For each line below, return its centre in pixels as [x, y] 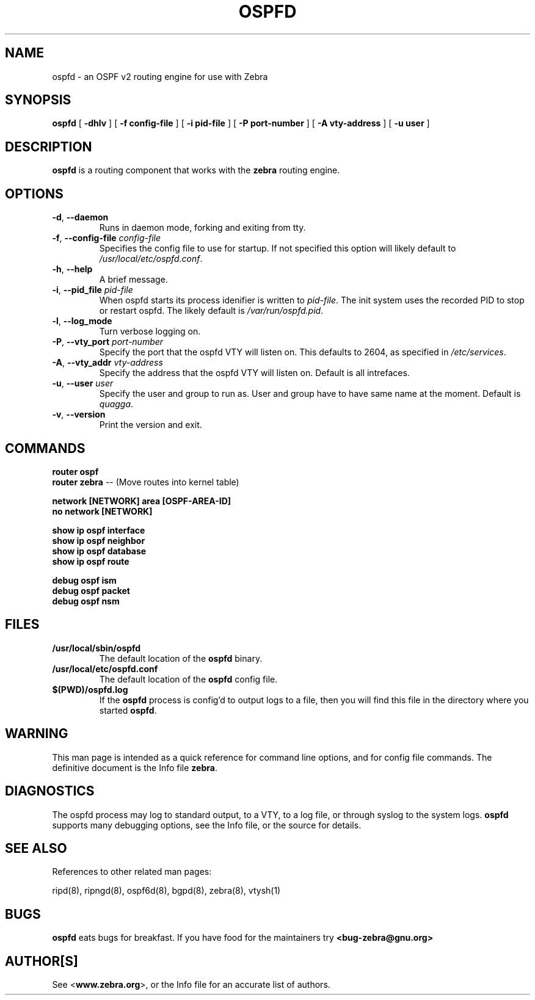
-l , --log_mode [82, 321]
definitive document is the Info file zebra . [135, 767]
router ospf [75, 471]
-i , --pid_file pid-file [93, 290]
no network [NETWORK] [102, 511]
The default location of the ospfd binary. [181, 658]
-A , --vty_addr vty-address [107, 363]
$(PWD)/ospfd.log [90, 689]
